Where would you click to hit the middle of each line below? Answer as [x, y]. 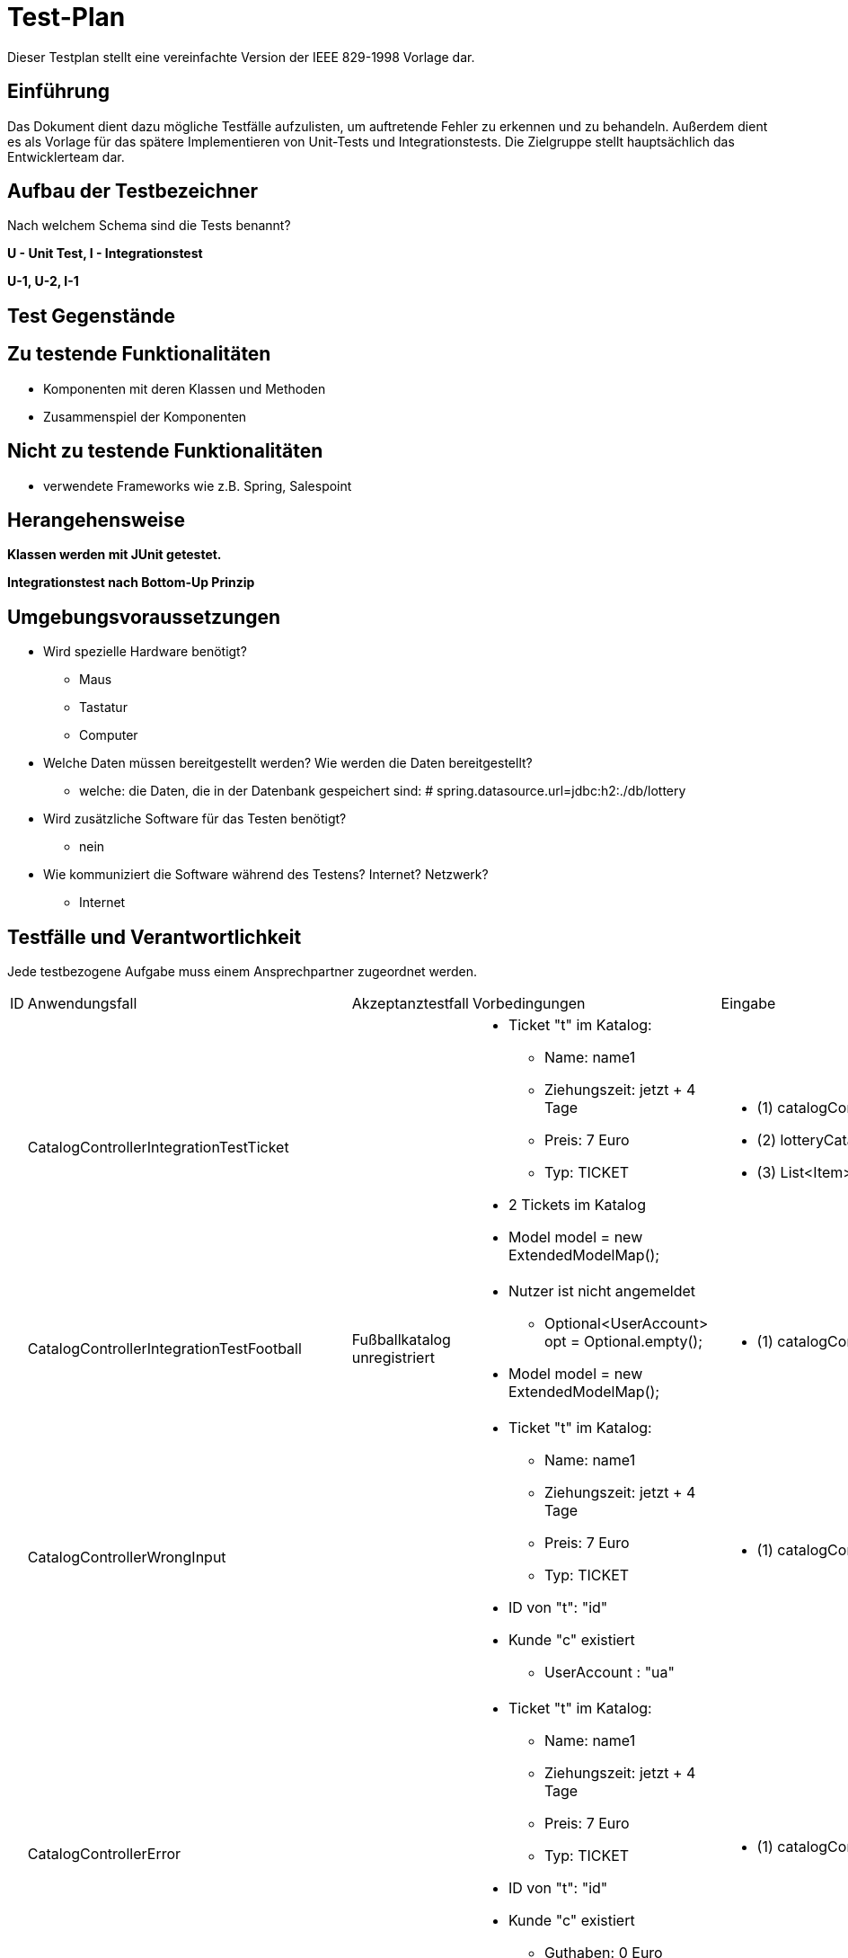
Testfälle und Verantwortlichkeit [155, 937]
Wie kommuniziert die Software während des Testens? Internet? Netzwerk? [266, 875]
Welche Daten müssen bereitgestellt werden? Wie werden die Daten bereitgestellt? [288, 763]
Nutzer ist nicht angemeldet [601, 1291]
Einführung [58, 92]
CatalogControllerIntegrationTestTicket [158, 1148]
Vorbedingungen [529, 1004]
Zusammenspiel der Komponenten [145, 416]
